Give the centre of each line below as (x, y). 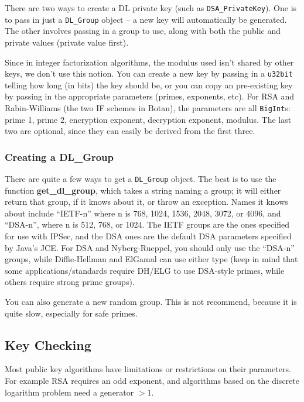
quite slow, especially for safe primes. (71, 313)
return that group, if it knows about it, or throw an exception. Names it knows (146, 202)
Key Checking (48, 344)
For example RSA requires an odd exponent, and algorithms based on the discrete (152, 380)
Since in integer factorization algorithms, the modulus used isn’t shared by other (149, 62)
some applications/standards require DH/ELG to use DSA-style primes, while (145, 270)
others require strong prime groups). (70, 282)
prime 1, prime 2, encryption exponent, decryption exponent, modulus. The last (148, 119)
